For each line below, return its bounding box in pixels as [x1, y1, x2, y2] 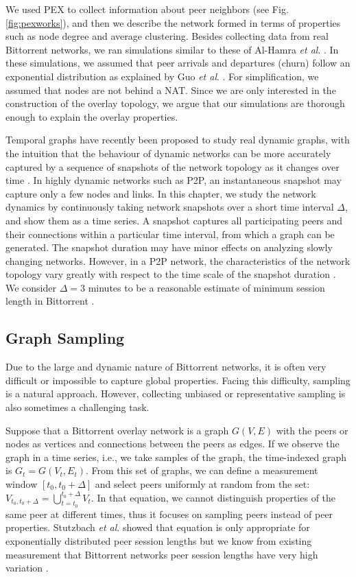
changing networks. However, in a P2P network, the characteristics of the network [5, 253, 351, 268]
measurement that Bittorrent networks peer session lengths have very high [5, 547, 318, 561]
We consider [5, 280, 57, 294]
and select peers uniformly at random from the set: [95, 477, 310, 491]
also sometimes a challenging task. [5, 400, 150, 414]
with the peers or [276, 423, 348, 437]
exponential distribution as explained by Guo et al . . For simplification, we [5, 69, 319, 83]
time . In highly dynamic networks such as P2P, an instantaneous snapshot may [5, 173, 342, 187]
